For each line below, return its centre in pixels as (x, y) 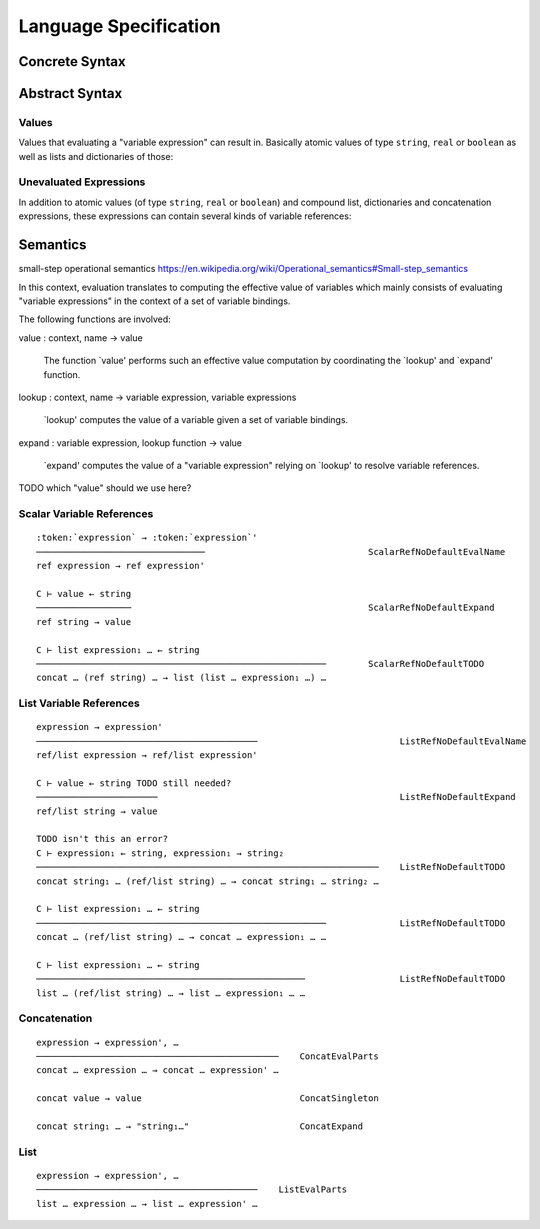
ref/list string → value (97, 811)
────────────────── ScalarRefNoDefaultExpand (265, 608)
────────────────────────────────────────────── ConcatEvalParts (207, 1056)
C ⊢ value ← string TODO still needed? (134, 783)
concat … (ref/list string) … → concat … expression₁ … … (181, 937)
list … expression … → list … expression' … (147, 1203)
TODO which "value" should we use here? (105, 488)
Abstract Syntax (70, 93)
